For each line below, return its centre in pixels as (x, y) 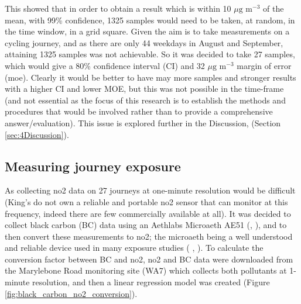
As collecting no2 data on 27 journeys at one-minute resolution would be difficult (150, 190)
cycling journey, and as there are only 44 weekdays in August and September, (144, 42)
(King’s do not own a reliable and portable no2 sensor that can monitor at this (146, 201)
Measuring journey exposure (93, 166)
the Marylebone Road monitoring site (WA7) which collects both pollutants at (146, 270)
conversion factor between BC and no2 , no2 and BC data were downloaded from (149, 259)
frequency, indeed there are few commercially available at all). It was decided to (148, 213)
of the (273, 8)
